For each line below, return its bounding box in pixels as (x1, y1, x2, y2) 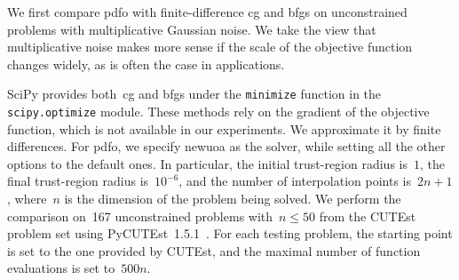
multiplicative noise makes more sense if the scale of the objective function (7, 37, 413, 56)
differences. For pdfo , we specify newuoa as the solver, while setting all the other (7, 137, 446, 156)
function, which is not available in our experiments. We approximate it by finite (7, 119, 441, 138)
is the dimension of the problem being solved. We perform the (64, 189, 401, 208)
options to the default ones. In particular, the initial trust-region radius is (7, 154, 408, 172)
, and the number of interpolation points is (178, 172, 411, 190)
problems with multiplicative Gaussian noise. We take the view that (7, 20, 376, 38)
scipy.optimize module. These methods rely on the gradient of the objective (7, 102, 430, 121)
